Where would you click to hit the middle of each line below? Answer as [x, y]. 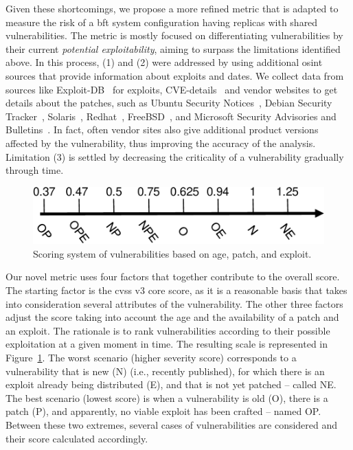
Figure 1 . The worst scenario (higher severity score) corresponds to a [151, 357]
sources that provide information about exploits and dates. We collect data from [175, 75]
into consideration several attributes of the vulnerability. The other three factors [174, 303]
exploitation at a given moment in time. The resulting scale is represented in [167, 344]
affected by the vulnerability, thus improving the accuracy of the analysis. [161, 143]
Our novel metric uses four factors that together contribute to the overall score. [173, 277]
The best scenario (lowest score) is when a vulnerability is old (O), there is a [167, 397]
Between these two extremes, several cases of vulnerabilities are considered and [172, 424]
